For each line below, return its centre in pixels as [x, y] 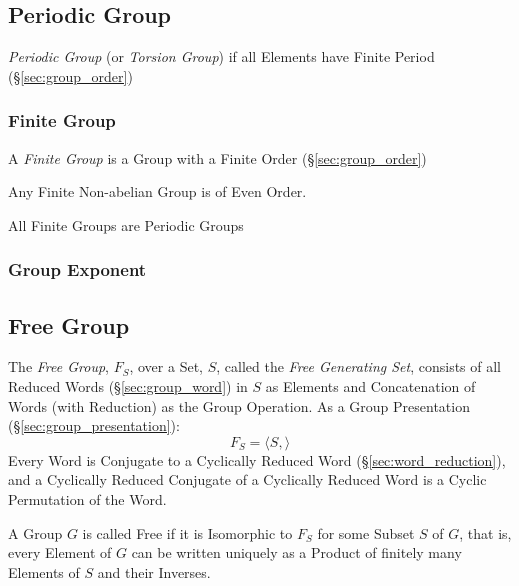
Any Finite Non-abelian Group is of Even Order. [157, 191]
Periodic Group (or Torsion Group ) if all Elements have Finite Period [221, 56]
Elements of [44, 571]
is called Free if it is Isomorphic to [187, 532]
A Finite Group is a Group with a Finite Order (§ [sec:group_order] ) [217, 157]
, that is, [485, 532]
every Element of [60, 552]
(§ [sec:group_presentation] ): [94, 425]
